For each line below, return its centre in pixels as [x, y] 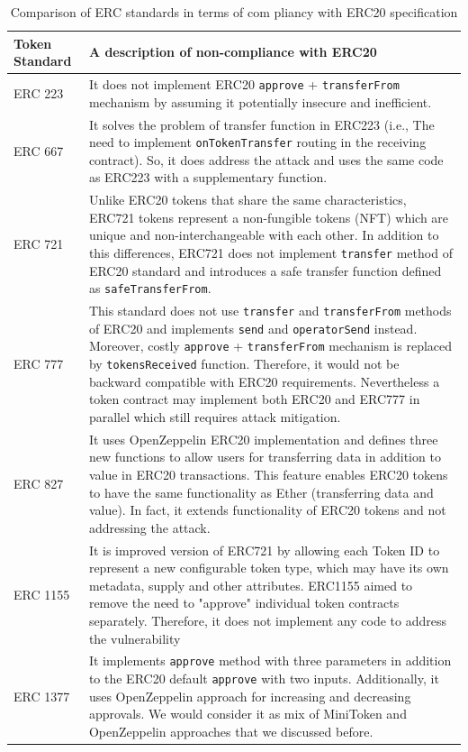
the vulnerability [135, 638]
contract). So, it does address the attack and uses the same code [266, 159]
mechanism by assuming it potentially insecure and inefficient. [260, 101]
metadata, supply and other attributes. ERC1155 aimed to [251, 585]
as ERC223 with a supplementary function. [208, 177]
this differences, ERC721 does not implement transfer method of [270, 252]
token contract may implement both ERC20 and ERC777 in [254, 399]
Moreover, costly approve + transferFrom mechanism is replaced [270, 346]
